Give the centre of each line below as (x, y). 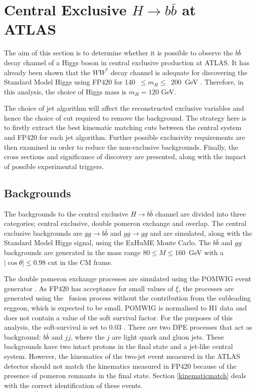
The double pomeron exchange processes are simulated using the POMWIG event (128, 279)
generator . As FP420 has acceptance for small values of (89, 288)
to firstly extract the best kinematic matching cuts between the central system (123, 127)
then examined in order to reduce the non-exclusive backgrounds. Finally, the (121, 147)
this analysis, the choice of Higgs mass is (65, 91)
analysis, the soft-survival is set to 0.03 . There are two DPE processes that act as (128, 327)
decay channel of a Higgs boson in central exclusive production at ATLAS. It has (127, 62)
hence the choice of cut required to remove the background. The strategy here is (125, 117)
